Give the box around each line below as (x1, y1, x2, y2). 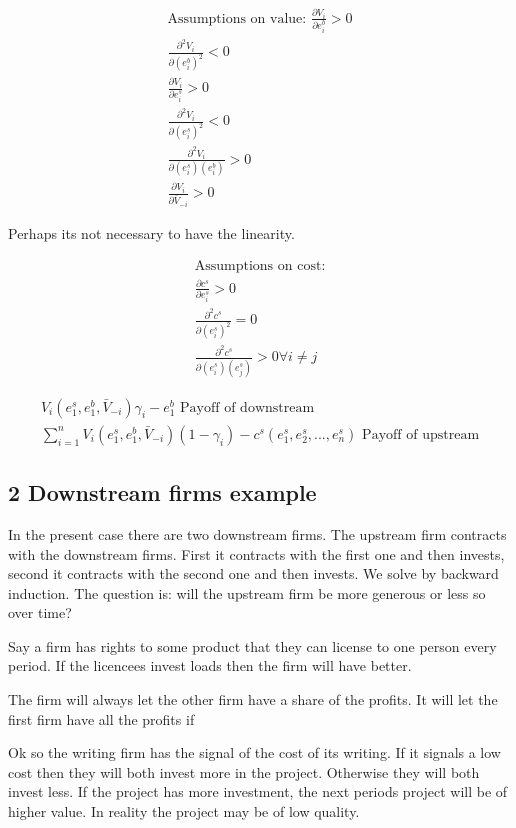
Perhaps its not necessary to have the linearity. (8, 222, 295, 243)
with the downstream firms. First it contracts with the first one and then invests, (8, 543, 505, 564)
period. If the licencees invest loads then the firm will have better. (8, 655, 412, 676)
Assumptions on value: (167, 11, 307, 26)
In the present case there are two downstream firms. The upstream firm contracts (8, 523, 507, 544)
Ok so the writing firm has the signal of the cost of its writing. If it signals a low (8, 742, 501, 763)
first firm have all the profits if (8, 708, 195, 729)
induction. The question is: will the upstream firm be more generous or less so (8, 582, 486, 603)
